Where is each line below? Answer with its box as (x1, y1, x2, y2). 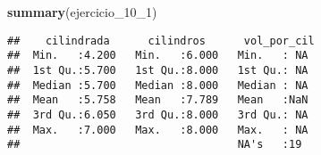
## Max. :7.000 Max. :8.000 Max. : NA (7, 123, 308, 136)
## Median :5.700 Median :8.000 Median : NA (7, 78, 308, 92)
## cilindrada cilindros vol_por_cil (7, 34, 315, 47)
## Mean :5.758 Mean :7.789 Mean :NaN (7, 94, 308, 107)
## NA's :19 (7, 138, 302, 151)
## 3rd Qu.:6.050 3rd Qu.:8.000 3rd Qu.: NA (7, 108, 308, 121)
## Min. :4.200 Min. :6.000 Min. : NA (7, 49, 308, 62)
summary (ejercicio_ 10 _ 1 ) (7, 3, 157, 20)
